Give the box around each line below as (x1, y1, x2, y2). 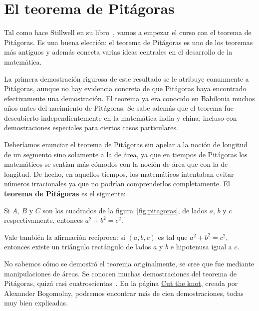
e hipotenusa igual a (170, 241, 232, 252)
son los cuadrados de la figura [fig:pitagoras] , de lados (42, 205, 207, 215)
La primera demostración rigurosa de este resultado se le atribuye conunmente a (4, 73, 249, 84)
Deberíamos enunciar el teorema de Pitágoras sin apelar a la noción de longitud (4, 139, 248, 150)
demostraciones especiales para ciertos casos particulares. (4, 122, 178, 133)
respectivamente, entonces (4, 215, 83, 225)
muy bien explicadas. (4, 297, 68, 308)
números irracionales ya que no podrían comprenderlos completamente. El (4, 178, 230, 189)
